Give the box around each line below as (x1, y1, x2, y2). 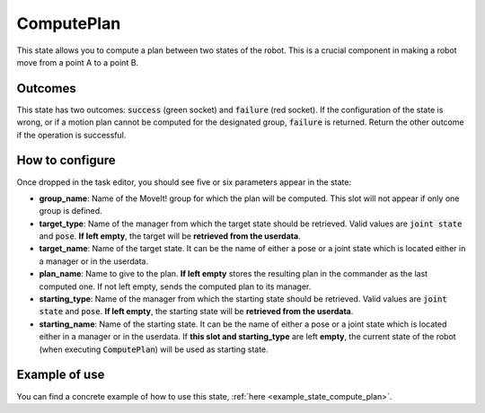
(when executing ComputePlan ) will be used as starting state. (39, 344, 269, 355)
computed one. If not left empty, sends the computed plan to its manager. (39, 281, 312, 292)
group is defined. (39, 206, 102, 216)
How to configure (16, 153, 116, 168)
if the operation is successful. (16, 129, 127, 140)
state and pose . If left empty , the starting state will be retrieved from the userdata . (39, 306, 354, 317)
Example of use (16, 367, 105, 382)
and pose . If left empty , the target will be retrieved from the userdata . (39, 231, 301, 242)
